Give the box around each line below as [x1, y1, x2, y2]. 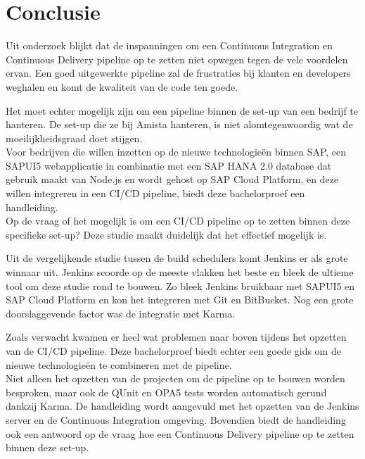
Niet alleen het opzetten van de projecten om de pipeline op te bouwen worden [6, 371, 345, 386]
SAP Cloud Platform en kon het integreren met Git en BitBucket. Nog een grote [6, 292, 354, 307]
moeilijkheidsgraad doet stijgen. [6, 130, 143, 145]
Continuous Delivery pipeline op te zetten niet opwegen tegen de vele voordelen [6, 51, 348, 66]
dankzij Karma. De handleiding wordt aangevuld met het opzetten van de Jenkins [6, 398, 359, 413]
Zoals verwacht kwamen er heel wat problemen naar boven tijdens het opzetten [6, 329, 347, 344]
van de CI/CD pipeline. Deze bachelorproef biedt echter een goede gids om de [6, 344, 341, 358]
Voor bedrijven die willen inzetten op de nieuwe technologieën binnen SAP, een [6, 144, 347, 159]
